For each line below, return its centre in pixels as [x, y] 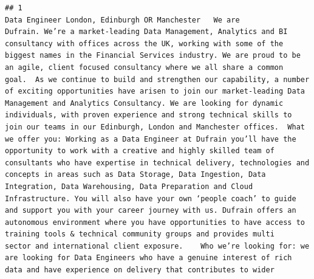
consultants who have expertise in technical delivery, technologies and [157, 163]
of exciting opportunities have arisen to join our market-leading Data [155, 91]
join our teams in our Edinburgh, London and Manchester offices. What [155, 127]
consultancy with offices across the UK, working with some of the [144, 43]
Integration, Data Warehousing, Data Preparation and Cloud [129, 186]
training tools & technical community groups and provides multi [140, 234]
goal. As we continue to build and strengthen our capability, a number [157, 79]
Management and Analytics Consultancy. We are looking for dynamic [144, 103]
